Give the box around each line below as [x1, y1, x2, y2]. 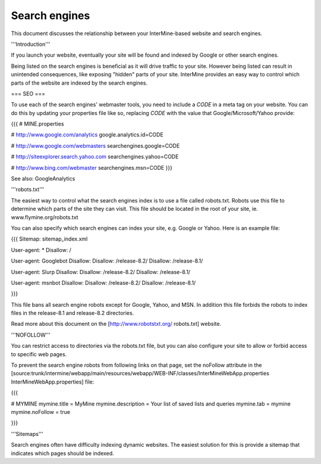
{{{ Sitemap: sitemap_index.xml [11, 235, 88, 242]
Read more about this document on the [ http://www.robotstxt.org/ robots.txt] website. [11, 320, 222, 328]
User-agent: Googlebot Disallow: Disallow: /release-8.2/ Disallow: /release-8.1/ [11, 257, 203, 264]
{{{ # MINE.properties [11, 120, 64, 127]
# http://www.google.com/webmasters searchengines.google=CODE [11, 142, 180, 149]
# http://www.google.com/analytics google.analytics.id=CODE [11, 131, 163, 138]
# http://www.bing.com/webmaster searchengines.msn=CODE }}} [11, 164, 172, 171]
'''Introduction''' [11, 41, 51, 48]
